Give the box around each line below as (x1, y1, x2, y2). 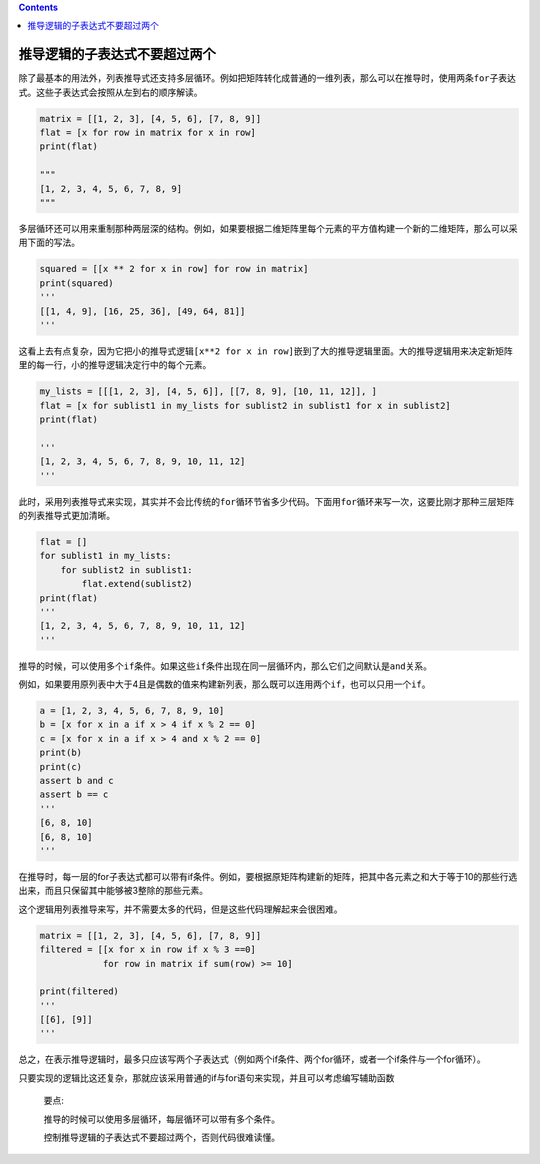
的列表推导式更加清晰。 (18, 510, 115, 522)
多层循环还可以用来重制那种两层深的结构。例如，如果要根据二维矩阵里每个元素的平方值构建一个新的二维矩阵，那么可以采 (18, 223, 518, 234)
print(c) (39, 761, 83, 772)
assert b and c (39, 775, 114, 787)
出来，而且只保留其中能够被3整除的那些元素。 (18, 885, 209, 897)
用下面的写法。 (18, 236, 80, 249)
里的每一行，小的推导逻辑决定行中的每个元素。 (18, 359, 212, 371)
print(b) (39, 747, 83, 759)
